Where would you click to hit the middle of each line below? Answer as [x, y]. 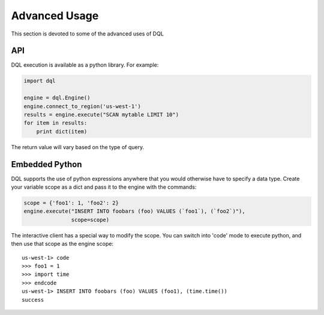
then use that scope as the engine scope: [62, 244]
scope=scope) [90, 220]
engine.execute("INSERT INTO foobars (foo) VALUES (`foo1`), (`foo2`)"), [134, 211]
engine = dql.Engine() [57, 98]
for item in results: [55, 123]
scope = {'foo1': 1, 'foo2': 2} [71, 203]
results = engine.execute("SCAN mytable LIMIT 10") [101, 115]
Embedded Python [46, 164]
